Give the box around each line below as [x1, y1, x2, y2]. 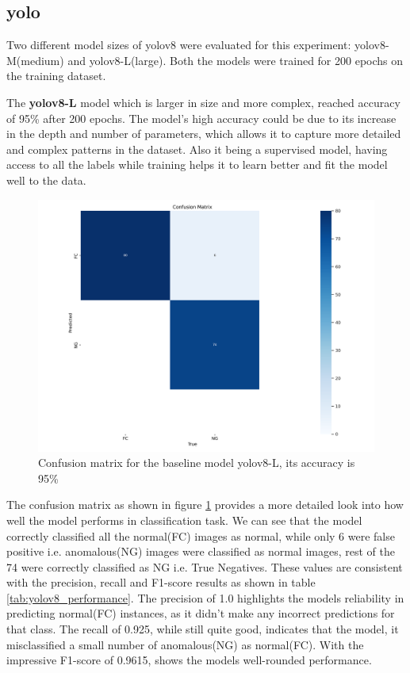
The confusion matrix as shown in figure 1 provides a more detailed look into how [6, 496, 404, 513]
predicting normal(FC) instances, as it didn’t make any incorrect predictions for [6, 605, 395, 621]
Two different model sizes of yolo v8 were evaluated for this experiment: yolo [6, 36, 374, 53]
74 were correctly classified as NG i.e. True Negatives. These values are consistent [6, 558, 403, 575]
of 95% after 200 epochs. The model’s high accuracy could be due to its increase [6, 109, 397, 126]
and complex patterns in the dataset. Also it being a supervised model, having [6, 140, 388, 157]
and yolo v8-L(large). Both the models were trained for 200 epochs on [67, 52, 404, 68]
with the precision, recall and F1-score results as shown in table [6, 574, 316, 591]
